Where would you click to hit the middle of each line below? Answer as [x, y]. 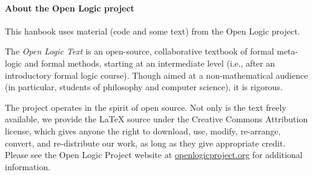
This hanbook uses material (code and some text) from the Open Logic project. [153, 31]
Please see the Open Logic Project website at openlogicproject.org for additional [154, 155]
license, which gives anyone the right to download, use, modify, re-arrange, [143, 130]
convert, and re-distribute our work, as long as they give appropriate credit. [145, 143]
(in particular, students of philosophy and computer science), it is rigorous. [144, 87]
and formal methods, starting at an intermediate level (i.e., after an [150, 63]
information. [28, 166]
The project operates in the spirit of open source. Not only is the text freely [146, 107]
